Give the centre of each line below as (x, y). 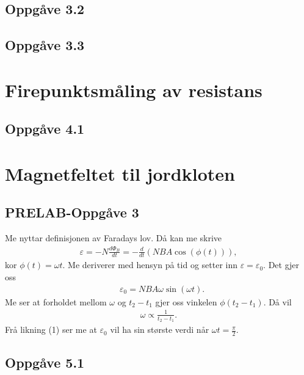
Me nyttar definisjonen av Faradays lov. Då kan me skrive (114, 238)
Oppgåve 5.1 (45, 362)
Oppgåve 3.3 (45, 45)
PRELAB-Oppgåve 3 (72, 212)
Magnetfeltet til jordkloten (120, 173)
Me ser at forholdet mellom (56, 301)
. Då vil (277, 301)
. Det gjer (281, 265)
